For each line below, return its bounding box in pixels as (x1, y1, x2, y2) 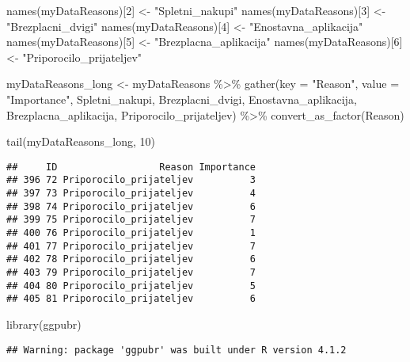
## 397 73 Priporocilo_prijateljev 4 (6, 188, 256, 200)
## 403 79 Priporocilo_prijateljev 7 (6, 267, 256, 278)
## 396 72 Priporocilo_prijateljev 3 (6, 174, 256, 186)
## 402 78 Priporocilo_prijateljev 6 (6, 253, 256, 265)
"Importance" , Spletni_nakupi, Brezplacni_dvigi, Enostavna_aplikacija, (6, 90, 357, 107)
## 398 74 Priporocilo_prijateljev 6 (6, 200, 256, 212)
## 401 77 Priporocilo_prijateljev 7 (6, 240, 256, 252)
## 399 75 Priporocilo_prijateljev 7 (6, 214, 256, 226)
